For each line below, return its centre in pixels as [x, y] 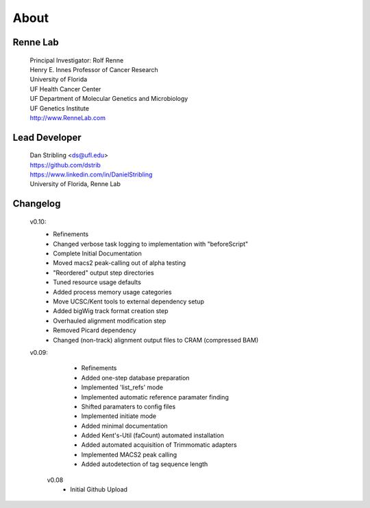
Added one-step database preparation [135, 378]
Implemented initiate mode [119, 416]
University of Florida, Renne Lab [75, 184]
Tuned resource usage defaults [97, 282]
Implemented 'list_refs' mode [122, 387]
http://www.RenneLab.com [68, 117]
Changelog [37, 204]
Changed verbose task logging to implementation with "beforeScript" [151, 244]
